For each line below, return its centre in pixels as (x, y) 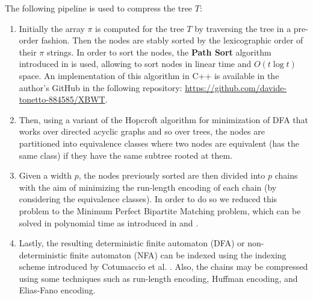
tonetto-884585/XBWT (62, 99)
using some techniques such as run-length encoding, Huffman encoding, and (158, 278)
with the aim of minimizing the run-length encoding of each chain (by (148, 187)
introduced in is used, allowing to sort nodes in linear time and (135, 64)
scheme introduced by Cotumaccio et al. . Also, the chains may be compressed (163, 266)
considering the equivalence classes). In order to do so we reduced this (148, 199)
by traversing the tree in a (243, 28)
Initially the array (52, 28)
